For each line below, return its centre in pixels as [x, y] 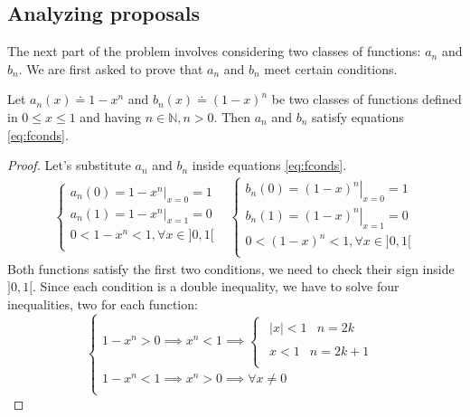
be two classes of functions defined [367, 99]
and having [111, 116]
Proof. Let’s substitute [69, 165]
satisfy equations [358, 116]
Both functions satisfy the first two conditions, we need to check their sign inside [231, 268]
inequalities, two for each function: [103, 303]
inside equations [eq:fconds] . [269, 165]
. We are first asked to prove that [111, 68]
